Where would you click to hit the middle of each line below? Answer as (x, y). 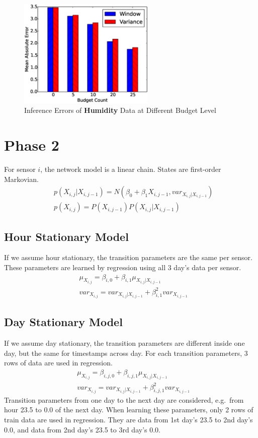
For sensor (20, 169)
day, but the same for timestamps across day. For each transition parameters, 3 (126, 353)
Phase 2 (32, 145)
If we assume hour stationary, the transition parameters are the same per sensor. (128, 257)
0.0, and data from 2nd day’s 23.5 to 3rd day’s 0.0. (82, 429)
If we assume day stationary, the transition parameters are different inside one (124, 342)
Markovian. (21, 179)
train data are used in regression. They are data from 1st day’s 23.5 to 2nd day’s (128, 419)
